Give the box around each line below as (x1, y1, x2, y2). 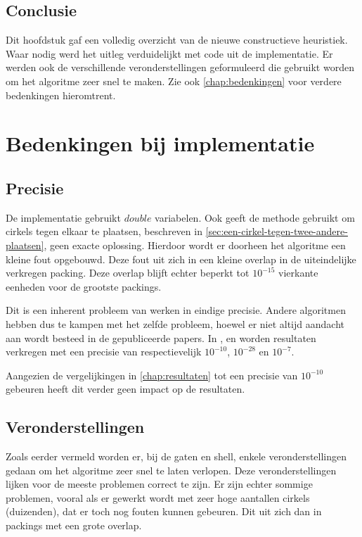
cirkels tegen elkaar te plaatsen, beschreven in (6, 224, 202, 239)
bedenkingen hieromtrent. (6, 87, 116, 102)
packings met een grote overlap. (6, 518, 142, 533)
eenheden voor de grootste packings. (6, 279, 162, 293)
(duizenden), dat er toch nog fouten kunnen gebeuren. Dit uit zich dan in (6, 504, 322, 519)
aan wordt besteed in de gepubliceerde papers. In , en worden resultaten (6, 330, 316, 345)
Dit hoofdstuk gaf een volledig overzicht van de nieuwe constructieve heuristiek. (6, 32, 348, 47)
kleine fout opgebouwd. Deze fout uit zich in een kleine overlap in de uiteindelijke (6, 251, 356, 266)
